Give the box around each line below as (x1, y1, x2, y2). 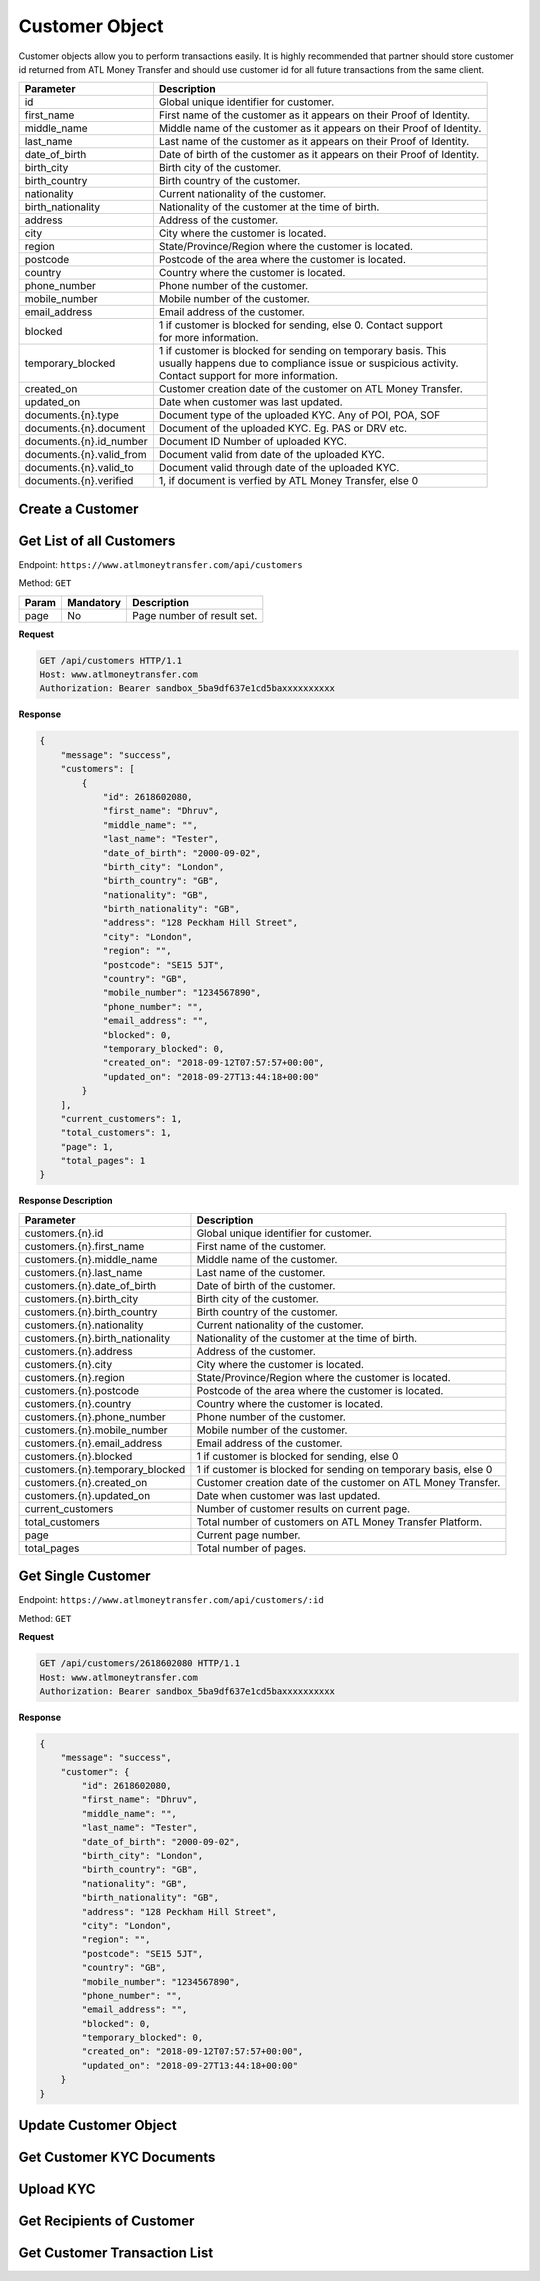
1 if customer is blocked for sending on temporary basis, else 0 (196, 1462, 493, 1476)
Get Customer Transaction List (18, 2245, 214, 2262)
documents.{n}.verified (24, 474, 134, 488)
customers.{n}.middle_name (24, 1252, 158, 1266)
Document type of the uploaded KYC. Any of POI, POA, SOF (158, 408, 441, 422)
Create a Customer (18, 500, 139, 517)
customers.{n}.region (24, 1370, 125, 1384)
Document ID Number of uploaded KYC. (158, 435, 347, 449)
